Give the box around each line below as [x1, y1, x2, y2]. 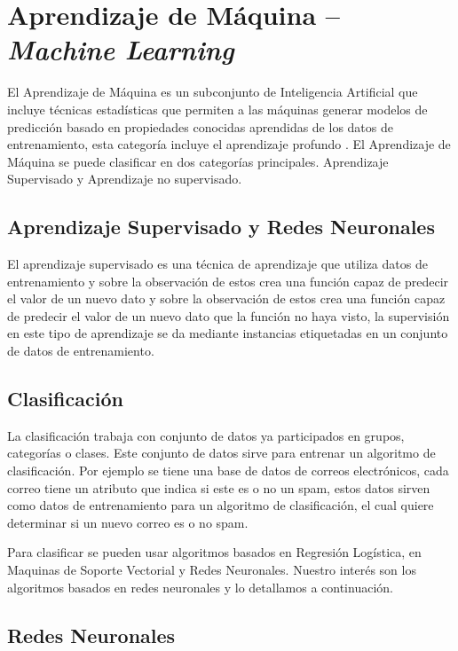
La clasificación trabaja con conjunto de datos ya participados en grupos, [7, 426, 405, 444]
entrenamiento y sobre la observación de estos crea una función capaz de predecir [7, 271, 449, 290]
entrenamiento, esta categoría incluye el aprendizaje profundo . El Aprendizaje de [7, 135, 451, 153]
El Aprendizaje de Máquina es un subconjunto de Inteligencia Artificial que [7, 82, 418, 101]
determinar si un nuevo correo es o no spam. [7, 513, 249, 531]
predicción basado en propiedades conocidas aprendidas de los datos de [7, 117, 393, 136]
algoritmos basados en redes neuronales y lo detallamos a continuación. [7, 577, 393, 596]
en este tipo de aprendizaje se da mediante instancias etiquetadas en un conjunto [7, 324, 448, 342]
